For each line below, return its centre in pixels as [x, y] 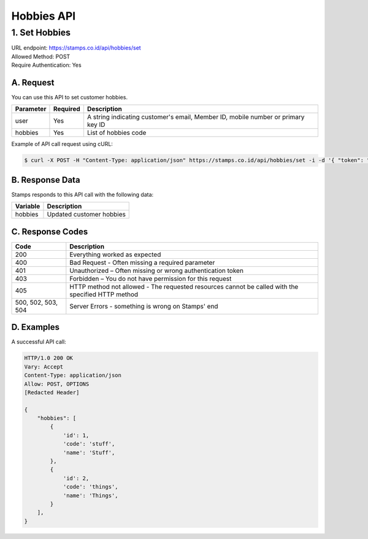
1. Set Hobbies [41, 32]
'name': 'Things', [91, 495]
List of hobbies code [117, 133]
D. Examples [36, 327]
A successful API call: [39, 342]
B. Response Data [46, 180]
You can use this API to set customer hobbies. [70, 97]
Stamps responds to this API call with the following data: [82, 194]
